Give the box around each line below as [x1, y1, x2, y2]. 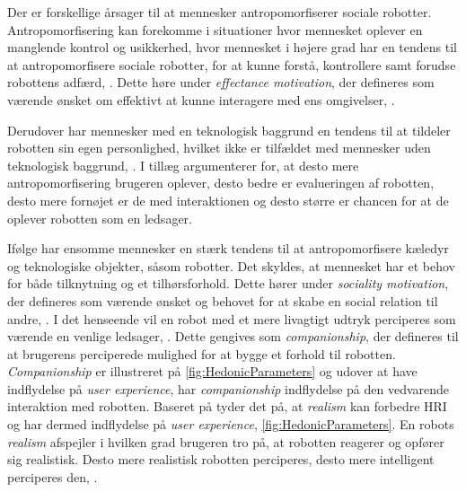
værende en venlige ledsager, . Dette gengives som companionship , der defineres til [7, 327, 459, 346]
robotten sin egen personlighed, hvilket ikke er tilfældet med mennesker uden [7, 138, 431, 157]
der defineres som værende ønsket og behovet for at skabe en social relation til [7, 291, 438, 310]
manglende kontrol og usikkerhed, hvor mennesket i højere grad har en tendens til [7, 38, 457, 57]
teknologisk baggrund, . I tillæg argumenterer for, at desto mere [7, 155, 359, 174]
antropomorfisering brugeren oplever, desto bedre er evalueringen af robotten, [7, 173, 435, 192]
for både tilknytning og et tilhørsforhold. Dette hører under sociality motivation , [7, 274, 449, 293]
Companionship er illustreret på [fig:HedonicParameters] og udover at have [7, 362, 418, 381]
